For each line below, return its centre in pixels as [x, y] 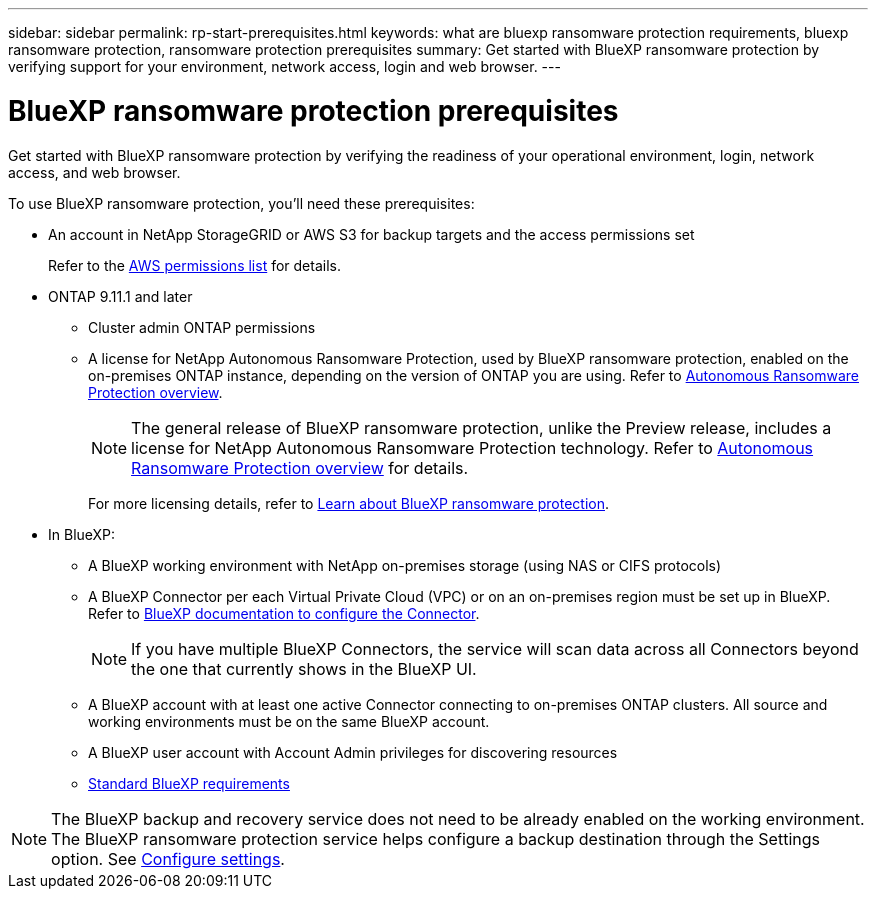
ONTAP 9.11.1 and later [120, 296]
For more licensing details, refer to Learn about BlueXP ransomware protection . [349, 503]
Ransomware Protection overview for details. [300, 467]
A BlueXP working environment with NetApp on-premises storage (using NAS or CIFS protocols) [405, 565]
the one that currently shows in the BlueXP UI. [304, 668]
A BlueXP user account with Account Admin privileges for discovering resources [353, 752]
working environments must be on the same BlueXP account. [289, 721]
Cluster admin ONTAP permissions [202, 327]
